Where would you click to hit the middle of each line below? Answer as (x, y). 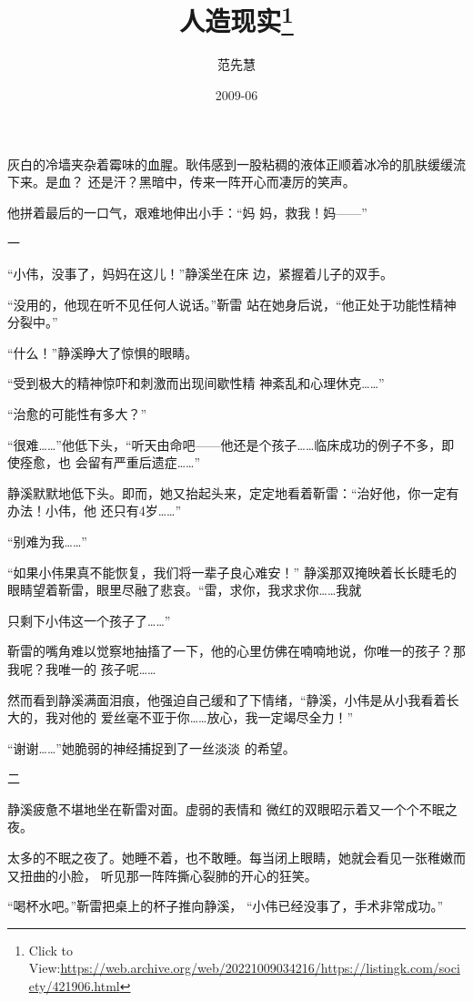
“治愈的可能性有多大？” (77, 413)
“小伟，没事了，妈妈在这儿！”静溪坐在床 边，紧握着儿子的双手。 (200, 274)
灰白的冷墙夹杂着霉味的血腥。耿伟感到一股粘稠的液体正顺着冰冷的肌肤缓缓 (230, 164)
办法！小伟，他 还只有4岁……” (95, 511)
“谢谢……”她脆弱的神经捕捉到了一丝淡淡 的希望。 (151, 747)
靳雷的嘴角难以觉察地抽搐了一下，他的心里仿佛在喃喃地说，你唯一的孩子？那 (236, 651)
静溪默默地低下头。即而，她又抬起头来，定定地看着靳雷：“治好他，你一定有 (233, 492)
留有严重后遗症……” (144, 462)
